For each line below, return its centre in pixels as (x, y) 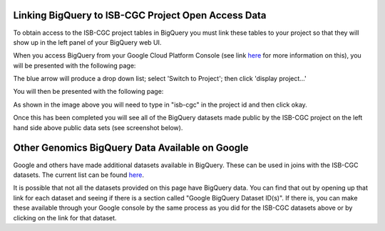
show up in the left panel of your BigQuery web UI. (87, 42)
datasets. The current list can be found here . (78, 175)
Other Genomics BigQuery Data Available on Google (131, 148)
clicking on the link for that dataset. (65, 217)
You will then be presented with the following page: (88, 92)
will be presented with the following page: (75, 65)
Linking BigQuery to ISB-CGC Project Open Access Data (140, 15)
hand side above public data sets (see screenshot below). (98, 127)
